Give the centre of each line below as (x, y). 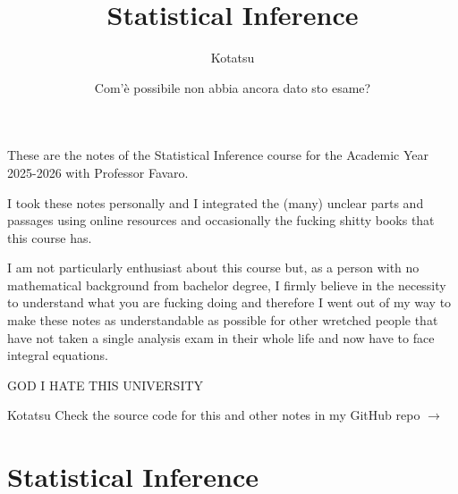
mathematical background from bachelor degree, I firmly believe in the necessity (227, 285)
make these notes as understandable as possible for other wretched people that (223, 320)
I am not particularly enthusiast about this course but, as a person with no (213, 268)
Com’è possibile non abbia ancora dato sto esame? (233, 87)
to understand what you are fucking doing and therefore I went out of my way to (229, 302)
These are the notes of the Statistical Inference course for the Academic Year (218, 155)
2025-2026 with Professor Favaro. (98, 172)
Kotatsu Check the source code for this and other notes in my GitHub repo (214, 415)
